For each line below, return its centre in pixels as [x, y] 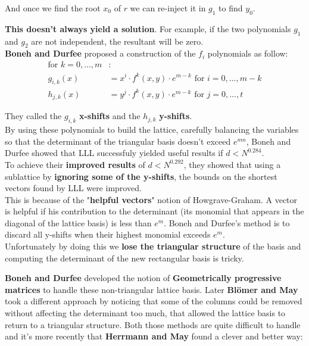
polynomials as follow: [248, 53]
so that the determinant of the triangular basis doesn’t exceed [118, 141]
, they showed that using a [232, 164]
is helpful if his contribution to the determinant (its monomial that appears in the [154, 211]
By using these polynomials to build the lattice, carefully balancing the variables [152, 130]
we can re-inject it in [168, 8]
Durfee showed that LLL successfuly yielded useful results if [114, 153]
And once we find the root [53, 8]
